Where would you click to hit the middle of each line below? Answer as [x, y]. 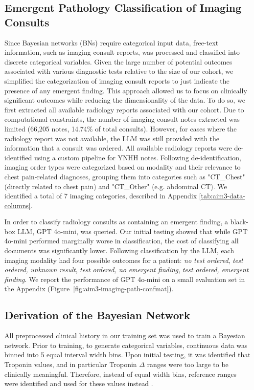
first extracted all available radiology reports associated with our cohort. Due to [124, 109]
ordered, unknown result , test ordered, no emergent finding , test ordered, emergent [127, 270]
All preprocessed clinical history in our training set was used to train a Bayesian [125, 336]
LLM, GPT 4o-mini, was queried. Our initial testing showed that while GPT [132, 231]
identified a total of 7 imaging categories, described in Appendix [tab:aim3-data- [125, 196]
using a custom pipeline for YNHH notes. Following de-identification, [138, 157]
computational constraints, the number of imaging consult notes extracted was [122, 119]
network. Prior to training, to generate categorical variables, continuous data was [126, 345]
